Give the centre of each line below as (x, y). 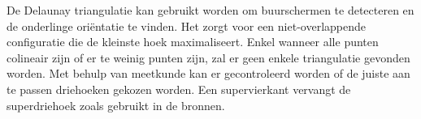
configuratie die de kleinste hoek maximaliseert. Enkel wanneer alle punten (193, 42)
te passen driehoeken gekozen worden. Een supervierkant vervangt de (179, 89)
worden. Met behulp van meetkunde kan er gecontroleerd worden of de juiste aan (208, 73)
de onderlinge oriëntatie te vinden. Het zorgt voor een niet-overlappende (186, 25)
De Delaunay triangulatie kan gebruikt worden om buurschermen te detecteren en (210, 10)
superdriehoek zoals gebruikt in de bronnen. (116, 105)
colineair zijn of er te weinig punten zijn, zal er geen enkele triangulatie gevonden (208, 57)
